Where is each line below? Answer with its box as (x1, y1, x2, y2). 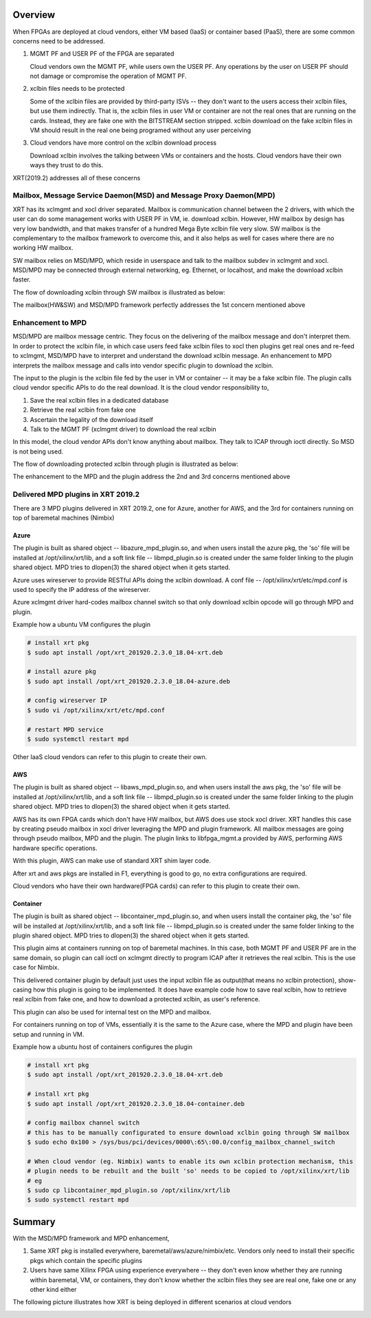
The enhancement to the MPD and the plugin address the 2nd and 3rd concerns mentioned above (12, 472, 291, 481)
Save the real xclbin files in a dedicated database (30, 396, 169, 404)
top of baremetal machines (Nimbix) (12, 513, 115, 522)
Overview (12, 9, 56, 21)
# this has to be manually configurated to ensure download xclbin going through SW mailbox (27, 1129, 350, 1136)
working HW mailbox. (12, 244, 74, 252)
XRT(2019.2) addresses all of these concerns (12, 173, 141, 182)
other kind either (30, 1285, 77, 1293)
